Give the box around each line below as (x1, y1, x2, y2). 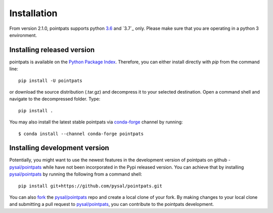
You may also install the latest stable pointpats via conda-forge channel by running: (9, 119, 183, 125)
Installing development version (9, 144, 110, 152)
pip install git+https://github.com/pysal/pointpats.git (18, 183, 163, 189)
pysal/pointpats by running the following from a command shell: (9, 171, 143, 177)
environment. (9, 32, 37, 38)
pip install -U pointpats (18, 77, 83, 83)
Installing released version (9, 46, 95, 54)
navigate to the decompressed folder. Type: (9, 96, 101, 102)
